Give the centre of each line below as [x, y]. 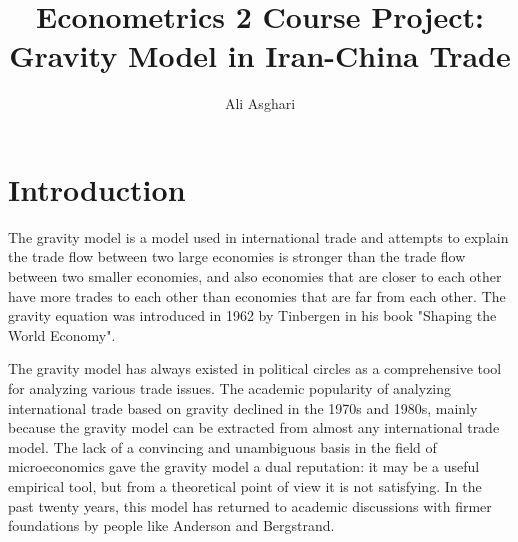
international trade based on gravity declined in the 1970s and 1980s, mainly [243, 407]
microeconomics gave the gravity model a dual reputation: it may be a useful [244, 466]
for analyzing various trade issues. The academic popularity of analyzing [230, 388]
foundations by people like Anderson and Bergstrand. [171, 525]
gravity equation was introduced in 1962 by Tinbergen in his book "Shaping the [252, 315]
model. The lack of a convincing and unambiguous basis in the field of [222, 446]
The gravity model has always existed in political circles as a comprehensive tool [255, 368]
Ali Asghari [260, 103]
